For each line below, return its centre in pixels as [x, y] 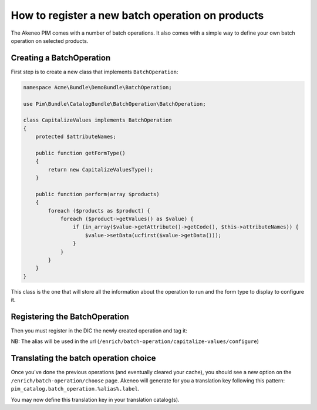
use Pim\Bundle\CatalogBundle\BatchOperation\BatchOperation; [114, 104]
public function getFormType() [80, 153]
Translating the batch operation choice [83, 358]
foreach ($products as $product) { [99, 211]
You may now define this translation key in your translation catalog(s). [95, 399]
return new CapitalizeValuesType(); [101, 169]
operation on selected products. [50, 41]
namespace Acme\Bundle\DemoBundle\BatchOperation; [98, 87]
